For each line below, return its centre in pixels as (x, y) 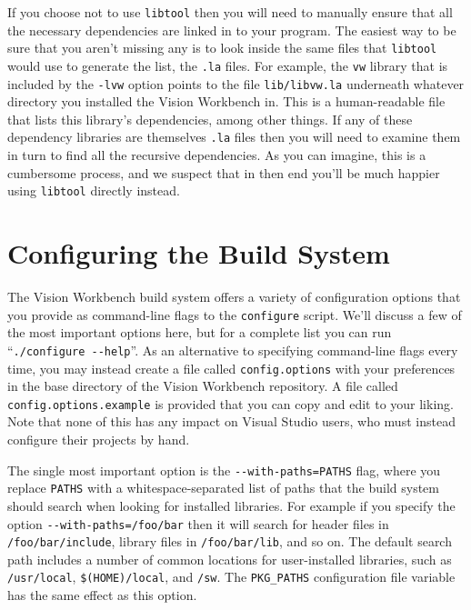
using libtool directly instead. (94, 190)
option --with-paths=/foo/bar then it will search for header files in (198, 523)
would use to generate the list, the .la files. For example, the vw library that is (228, 65)
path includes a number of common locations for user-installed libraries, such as (230, 559)
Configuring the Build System (199, 253)
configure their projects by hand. (99, 440)
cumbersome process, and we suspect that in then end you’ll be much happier (224, 172)
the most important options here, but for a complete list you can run (200, 332)
